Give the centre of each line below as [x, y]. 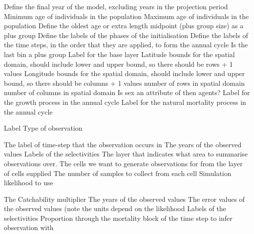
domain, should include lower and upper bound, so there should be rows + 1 [118, 64]
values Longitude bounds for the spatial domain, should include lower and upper [125, 73]
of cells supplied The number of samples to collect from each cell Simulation [118, 173]
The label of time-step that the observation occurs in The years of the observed [123, 144]
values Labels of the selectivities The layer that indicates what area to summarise [126, 154]
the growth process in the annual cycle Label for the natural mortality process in [125, 102]
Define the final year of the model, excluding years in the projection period [116, 6]
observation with [29, 227]
